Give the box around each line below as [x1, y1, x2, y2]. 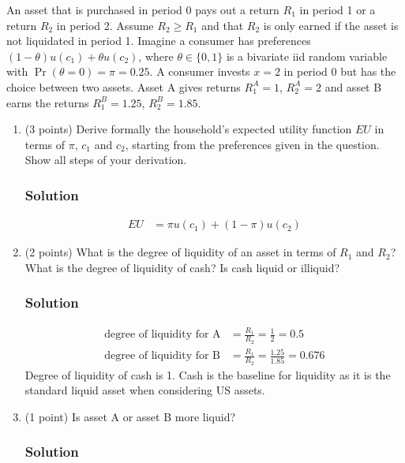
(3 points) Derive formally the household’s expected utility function [24, 121, 352, 137]
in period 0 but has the [283, 63, 396, 80]
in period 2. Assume [56, 17, 154, 33]
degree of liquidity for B [104, 350, 221, 362]
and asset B [324, 78, 382, 95]
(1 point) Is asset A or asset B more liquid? [24, 408, 236, 424]
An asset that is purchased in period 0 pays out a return [6, 2, 279, 17]
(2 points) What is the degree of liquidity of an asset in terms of [24, 244, 336, 260]
